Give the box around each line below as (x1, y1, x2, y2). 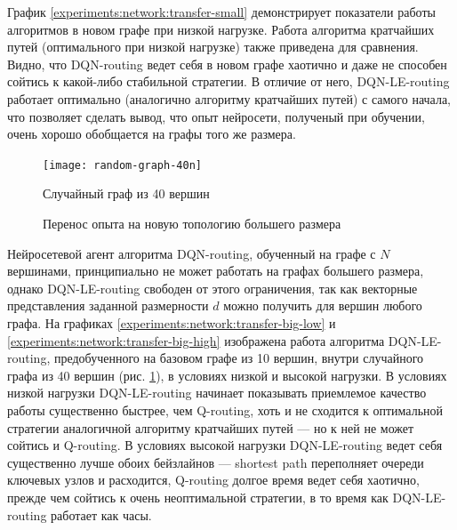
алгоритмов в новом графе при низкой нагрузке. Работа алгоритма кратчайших (7, 20, 435, 38)
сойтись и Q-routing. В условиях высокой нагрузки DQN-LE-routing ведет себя (7, 436, 443, 454)
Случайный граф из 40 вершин (43, 184, 210, 203)
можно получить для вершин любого (223, 296, 422, 315)
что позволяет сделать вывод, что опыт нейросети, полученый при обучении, (7, 107, 425, 125)
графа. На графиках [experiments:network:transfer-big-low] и (7, 313, 336, 332)
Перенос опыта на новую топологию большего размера (43, 214, 341, 232)
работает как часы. (51, 505, 152, 524)
